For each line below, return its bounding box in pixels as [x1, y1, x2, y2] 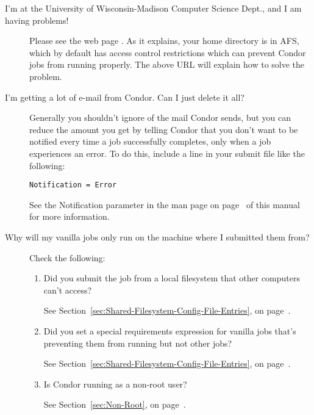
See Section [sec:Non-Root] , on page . [43, 398, 186, 411]
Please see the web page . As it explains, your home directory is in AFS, [29, 34, 299, 47]
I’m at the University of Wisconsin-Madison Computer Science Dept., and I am [5, 2, 302, 14]
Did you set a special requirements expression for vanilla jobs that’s [43, 324, 296, 337]
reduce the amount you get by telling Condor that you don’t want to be [29, 123, 298, 135]
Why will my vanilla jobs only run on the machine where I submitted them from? [5, 230, 310, 243]
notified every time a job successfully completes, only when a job [29, 135, 271, 148]
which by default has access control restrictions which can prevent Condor [29, 46, 306, 59]
